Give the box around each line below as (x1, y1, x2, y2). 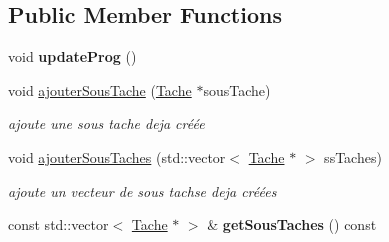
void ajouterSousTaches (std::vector (8, 146, 226, 167)
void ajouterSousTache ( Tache (8, 79, 192, 100)
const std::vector (8, 214, 109, 235)
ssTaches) (324, 146, 382, 167)
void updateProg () (8, 46, 137, 67)
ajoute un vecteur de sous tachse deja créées (8, 180, 277, 201)
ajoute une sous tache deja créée (8, 113, 205, 134)
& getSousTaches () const (207, 214, 377, 235)
